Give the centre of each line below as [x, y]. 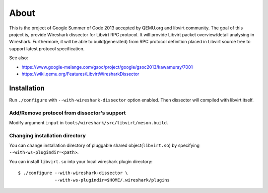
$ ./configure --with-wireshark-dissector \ [73, 173]
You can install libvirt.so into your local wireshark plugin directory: [81, 161]
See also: [19, 58]
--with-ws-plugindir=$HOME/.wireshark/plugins [112, 180]
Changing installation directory [48, 135]
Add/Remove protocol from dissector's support [67, 113]
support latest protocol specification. [47, 48]
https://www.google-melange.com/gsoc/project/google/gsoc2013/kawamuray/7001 [107, 67]
